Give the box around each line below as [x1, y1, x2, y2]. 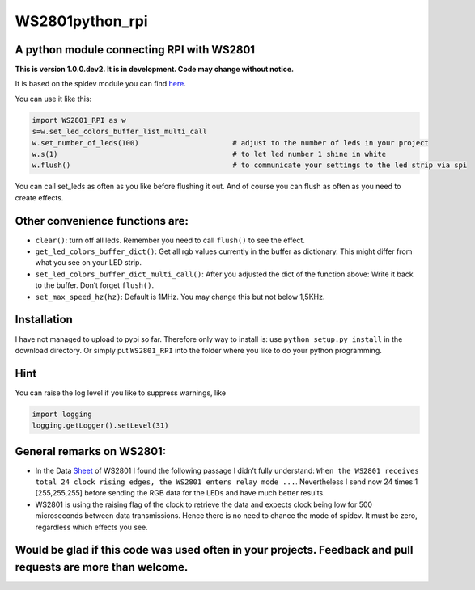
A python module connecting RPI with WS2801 [15, 43, 255, 57]
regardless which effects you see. [35, 522, 149, 532]
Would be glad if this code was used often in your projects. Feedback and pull [15, 543, 414, 557]
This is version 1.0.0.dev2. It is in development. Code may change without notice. [15, 65, 295, 74]
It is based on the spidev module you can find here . [15, 79, 186, 89]
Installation [15, 313, 73, 327]
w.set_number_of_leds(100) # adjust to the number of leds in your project [32, 138, 429, 147]
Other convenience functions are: [15, 214, 189, 228]
